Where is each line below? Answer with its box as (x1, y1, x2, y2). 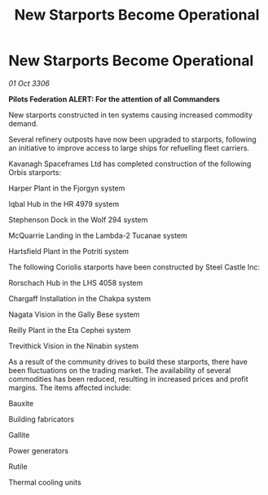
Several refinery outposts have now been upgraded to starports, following (8, 134, 257, 144)
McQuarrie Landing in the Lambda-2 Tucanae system (8, 230, 187, 240)
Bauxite (8, 398, 34, 408)
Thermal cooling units (8, 477, 81, 487)
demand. (8, 118, 38, 128)
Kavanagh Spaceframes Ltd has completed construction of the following (8, 159, 252, 169)
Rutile (8, 462, 28, 471)
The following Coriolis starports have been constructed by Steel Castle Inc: (8, 262, 261, 272)
